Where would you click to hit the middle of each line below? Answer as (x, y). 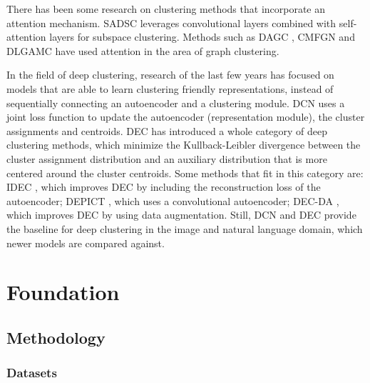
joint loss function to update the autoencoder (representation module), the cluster (186, 117)
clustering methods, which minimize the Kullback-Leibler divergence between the (184, 145)
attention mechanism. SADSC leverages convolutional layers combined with (171, 23)
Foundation (63, 292)
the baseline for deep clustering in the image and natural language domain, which (185, 228)
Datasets (32, 373)
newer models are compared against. (86, 243)
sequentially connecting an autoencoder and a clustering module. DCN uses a (176, 103)
